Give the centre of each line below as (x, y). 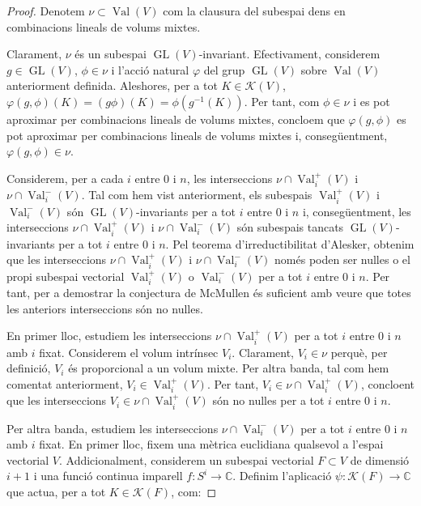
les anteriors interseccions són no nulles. (105, 308)
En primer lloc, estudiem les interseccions (109, 336)
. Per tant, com (282, 101)
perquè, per (359, 352)
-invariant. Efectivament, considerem (289, 54)
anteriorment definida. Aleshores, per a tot (112, 85)
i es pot (372, 101)
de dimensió (380, 459)
